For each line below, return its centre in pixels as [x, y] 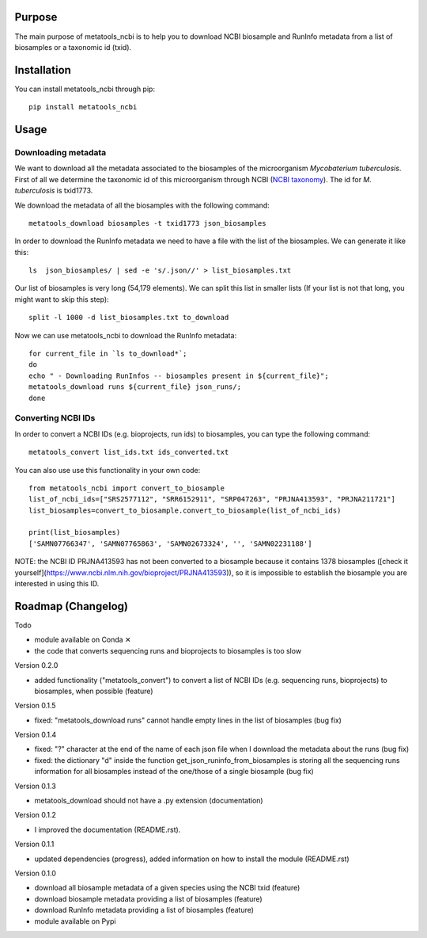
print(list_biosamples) [75, 532]
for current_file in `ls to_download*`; [108, 354]
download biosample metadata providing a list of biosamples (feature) [148, 898]
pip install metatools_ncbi [83, 107]
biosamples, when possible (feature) [94, 691]
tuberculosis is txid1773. [54, 191]
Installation [43, 70]
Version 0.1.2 [36, 815]
